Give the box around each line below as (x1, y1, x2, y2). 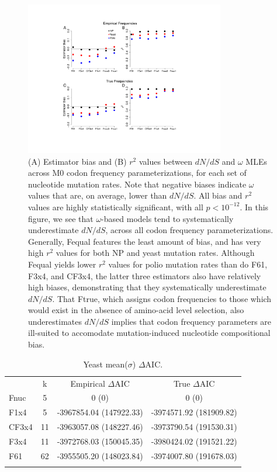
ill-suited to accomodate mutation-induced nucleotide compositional (28, 327, 271, 339)
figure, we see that (28, 212, 94, 224)
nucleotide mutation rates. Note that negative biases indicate (28, 178, 247, 190)
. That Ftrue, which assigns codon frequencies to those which (52, 292, 272, 304)
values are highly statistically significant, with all (28, 200, 203, 213)
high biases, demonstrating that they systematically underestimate (28, 281, 266, 293)
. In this (240, 200, 269, 213)
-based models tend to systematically (101, 212, 234, 224)
